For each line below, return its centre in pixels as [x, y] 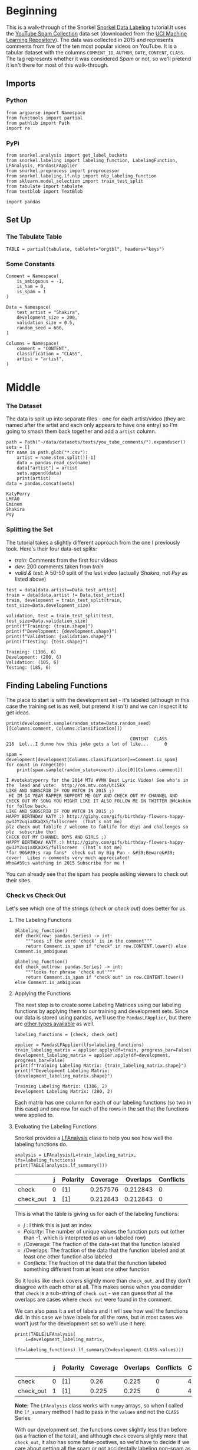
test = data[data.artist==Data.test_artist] [62, 590]
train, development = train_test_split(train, [64, 600]
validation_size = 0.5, [46, 323]
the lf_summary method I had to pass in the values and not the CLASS [97, 1412]
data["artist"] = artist [47, 468]
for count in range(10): [37, 765]
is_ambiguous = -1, [41, 281]
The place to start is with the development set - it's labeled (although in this [98, 700]
